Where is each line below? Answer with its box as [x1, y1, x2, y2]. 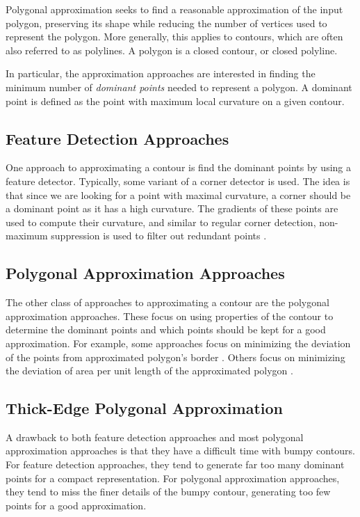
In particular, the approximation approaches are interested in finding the [6, 66, 316, 81]
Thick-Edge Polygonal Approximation [6, 397, 283, 419]
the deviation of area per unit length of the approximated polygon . [6, 363, 293, 378]
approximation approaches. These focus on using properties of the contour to [6, 308, 334, 323]
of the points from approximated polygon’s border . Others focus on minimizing [6, 349, 345, 364]
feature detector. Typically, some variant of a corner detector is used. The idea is [6, 173, 350, 188]
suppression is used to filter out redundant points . [51, 228, 267, 243]
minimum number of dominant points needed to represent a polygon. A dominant [6, 79, 352, 94]
